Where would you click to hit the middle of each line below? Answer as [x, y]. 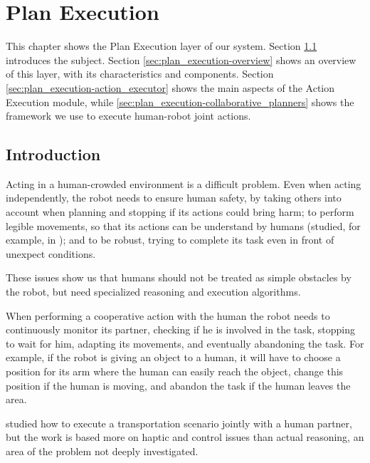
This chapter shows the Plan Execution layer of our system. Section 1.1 [162, 46]
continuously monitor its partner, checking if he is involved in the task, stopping [180, 329]
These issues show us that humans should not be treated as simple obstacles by [179, 277]
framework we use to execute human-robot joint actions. [128, 116]
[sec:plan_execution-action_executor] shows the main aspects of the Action [170, 87]
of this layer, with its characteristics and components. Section [140, 74]
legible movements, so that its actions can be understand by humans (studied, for [183, 225]
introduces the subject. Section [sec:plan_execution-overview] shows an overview [181, 59]
